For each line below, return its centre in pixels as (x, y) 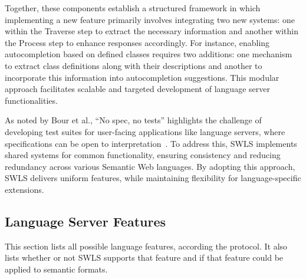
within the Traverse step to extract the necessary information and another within (152, 31)
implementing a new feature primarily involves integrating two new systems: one (150, 19)
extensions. (24, 189)
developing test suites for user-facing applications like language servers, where (145, 131)
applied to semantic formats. (56, 269)
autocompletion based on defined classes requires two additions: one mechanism (149, 54)
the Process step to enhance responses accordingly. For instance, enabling (137, 42)
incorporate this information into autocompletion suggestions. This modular (142, 77)
